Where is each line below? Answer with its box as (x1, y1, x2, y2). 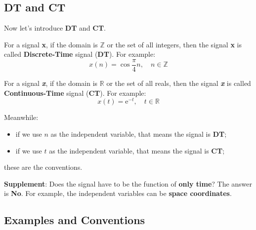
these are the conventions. (4, 162, 83, 172)
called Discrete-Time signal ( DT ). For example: (4, 49, 156, 59)
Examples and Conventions (4, 212, 145, 228)
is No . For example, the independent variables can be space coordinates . (4, 188, 232, 198)
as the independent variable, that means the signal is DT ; (50, 128, 227, 139)
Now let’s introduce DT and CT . (4, 23, 106, 33)
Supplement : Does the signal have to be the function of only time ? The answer (4, 178, 253, 189)
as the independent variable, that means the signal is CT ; (49, 145, 225, 155)
